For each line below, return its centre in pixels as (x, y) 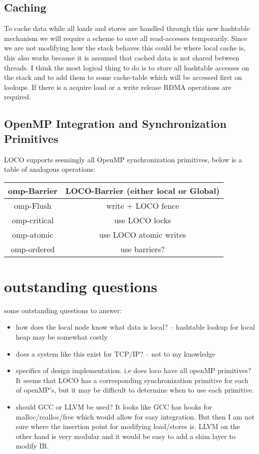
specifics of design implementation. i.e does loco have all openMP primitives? (133, 370)
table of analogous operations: (50, 169)
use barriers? (143, 249)
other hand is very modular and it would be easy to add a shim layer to (126, 436)
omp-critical (33, 220)
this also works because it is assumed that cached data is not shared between (122, 57)
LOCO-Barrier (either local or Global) (143, 190)
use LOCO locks (142, 220)
